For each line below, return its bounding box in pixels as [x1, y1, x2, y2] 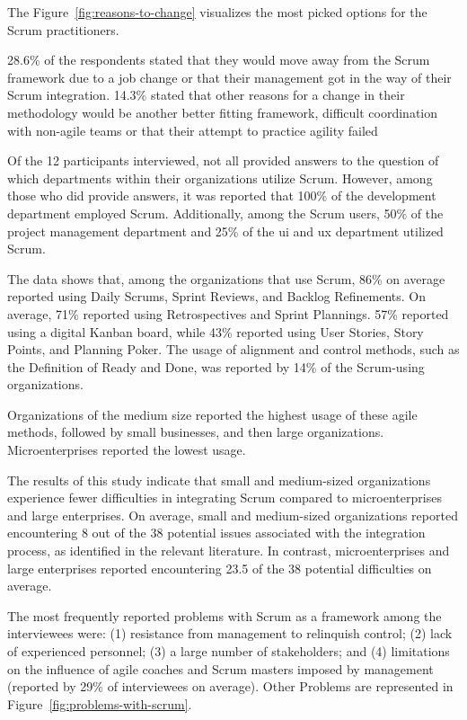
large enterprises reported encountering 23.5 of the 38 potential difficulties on [7, 558, 432, 577]
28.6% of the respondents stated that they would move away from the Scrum [7, 50, 430, 69]
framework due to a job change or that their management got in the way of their [7, 67, 452, 86]
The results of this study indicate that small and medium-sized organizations [7, 470, 431, 489]
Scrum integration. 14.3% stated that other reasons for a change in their [7, 85, 405, 104]
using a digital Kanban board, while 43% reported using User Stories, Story [7, 322, 424, 341]
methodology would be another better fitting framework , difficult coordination [7, 102, 438, 121]
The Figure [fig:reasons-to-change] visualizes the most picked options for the [7, 3, 427, 21]
